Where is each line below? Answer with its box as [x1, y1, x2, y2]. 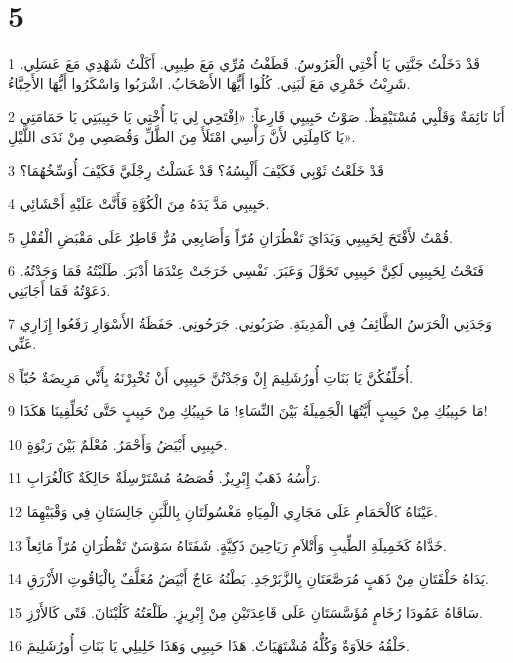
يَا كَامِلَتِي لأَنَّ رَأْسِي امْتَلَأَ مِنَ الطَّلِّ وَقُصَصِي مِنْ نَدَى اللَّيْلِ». [8, 125, 356, 146]
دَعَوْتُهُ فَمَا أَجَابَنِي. [8, 279, 111, 300]
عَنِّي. [8, 333, 37, 354]
